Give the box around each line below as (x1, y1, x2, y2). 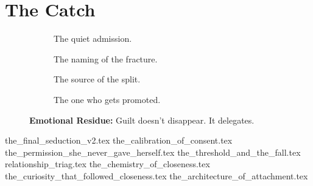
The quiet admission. (54, 32, 132, 45)
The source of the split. (54, 73, 141, 85)
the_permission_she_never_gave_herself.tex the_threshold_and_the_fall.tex (5, 145, 301, 158)
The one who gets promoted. (54, 93, 161, 105)
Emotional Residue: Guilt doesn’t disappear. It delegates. (29, 113, 255, 126)
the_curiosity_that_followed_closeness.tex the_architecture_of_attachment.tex (5, 169, 308, 182)
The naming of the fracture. (54, 52, 158, 65)
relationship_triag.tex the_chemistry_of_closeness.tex (5, 158, 210, 170)
